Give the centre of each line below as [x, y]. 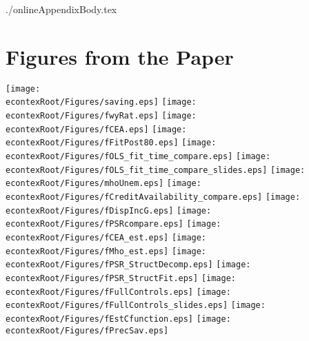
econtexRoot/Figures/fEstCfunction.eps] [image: [118, 319]
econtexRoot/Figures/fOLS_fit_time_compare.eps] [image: [138, 156]
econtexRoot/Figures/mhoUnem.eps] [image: [103, 184]
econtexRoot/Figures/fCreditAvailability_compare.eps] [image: [153, 197]
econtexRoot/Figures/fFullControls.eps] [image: [118, 292]
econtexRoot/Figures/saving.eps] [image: [101, 102]
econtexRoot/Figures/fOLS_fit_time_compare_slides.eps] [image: [156, 170]
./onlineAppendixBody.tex [61, 9]
